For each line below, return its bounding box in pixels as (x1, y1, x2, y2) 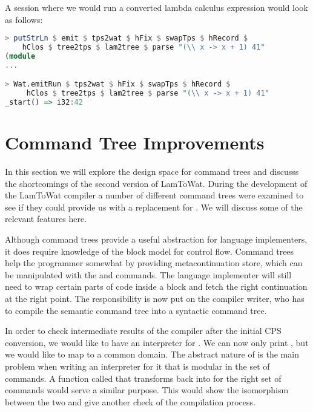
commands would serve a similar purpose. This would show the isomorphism (5, 384, 289, 396)
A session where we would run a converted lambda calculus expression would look (5, 1, 308, 13)
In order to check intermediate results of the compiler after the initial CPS (5, 324, 282, 337)
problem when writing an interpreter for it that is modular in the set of (5, 360, 270, 372)
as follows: (5, 13, 43, 25)
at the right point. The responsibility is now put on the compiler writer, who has (5, 292, 305, 305)
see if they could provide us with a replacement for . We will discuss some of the (5, 200, 303, 213)
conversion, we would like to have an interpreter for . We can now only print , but (5, 336, 309, 348)
